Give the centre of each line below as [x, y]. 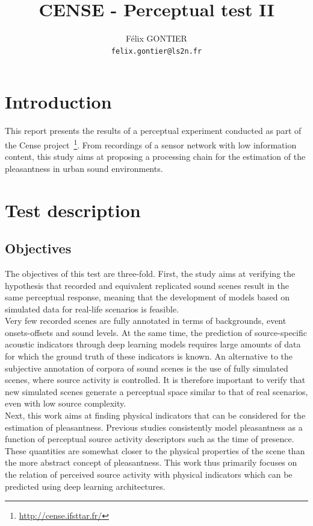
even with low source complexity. [66, 403]
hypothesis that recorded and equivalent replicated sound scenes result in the [147, 285]
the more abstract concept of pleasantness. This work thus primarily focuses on [151, 462]
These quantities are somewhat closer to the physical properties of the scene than [155, 450]
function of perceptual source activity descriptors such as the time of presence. [150, 439]
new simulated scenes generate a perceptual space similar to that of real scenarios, [156, 391]
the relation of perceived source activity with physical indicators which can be [149, 474]
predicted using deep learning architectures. [85, 486]
